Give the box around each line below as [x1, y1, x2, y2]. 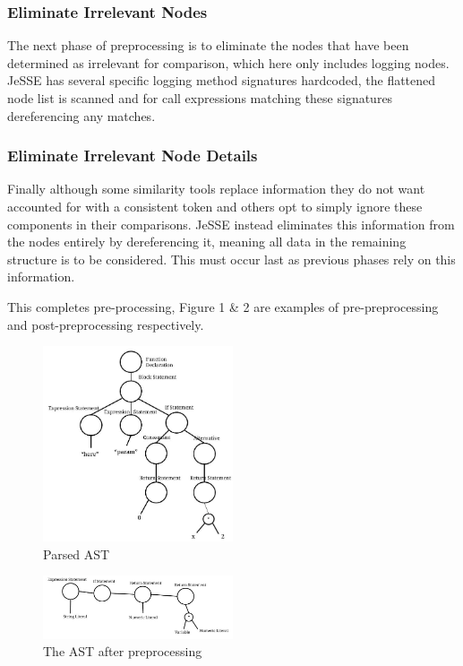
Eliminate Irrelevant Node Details [7, 144, 258, 167]
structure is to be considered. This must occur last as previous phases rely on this [7, 249, 456, 268]
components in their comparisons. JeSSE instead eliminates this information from [7, 214, 455, 233]
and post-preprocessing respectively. [7, 315, 204, 333]
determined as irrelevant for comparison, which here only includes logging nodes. [7, 53, 450, 72]
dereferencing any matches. [7, 106, 156, 125]
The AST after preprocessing [43, 642, 202, 661]
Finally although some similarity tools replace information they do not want [7, 179, 425, 198]
